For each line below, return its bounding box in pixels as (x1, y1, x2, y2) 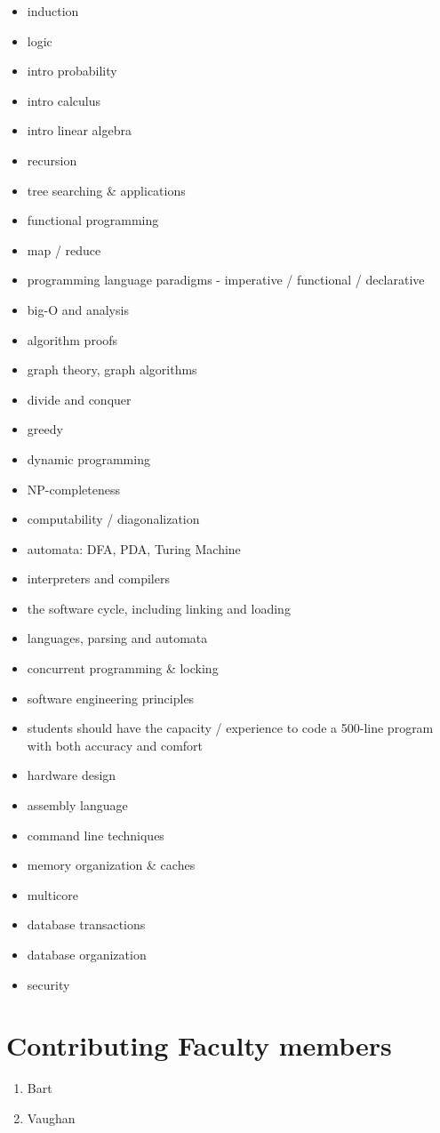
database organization (27, 945, 147, 963)
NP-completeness (27, 479, 120, 498)
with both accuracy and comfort (27, 735, 204, 754)
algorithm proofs (27, 330, 118, 349)
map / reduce (27, 240, 101, 259)
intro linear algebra (27, 121, 132, 140)
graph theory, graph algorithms (27, 360, 197, 379)
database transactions (27, 915, 146, 934)
